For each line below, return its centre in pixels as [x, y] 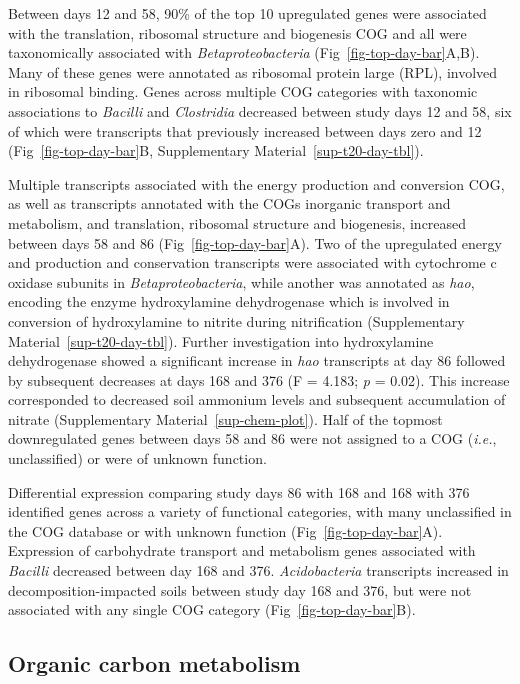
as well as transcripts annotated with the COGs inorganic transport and [229, 203]
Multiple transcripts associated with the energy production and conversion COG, [256, 183]
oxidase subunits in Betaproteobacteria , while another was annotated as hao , [241, 281]
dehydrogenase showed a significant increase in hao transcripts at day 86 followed [257, 360]
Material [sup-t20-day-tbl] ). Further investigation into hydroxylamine [221, 340]
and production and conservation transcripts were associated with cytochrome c [252, 262]
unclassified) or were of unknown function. [137, 458]
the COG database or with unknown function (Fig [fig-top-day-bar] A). [225, 530]
